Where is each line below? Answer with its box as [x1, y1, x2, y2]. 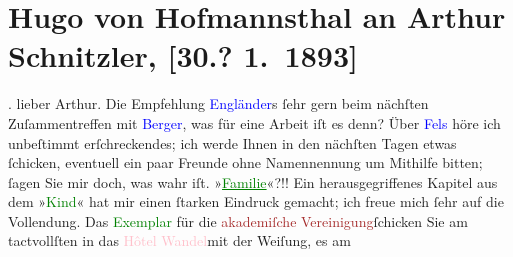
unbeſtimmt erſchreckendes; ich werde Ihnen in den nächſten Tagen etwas [8, 132, 457, 153]
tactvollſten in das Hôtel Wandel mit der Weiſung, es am [8, 230, 351, 251]
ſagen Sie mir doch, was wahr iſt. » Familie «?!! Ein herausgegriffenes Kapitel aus [8, 171, 498, 192]
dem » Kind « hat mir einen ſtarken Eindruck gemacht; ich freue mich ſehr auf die [8, 191, 504, 212]
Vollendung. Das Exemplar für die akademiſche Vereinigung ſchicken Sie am [8, 210, 468, 231]
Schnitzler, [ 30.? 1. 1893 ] [8, 35, 358, 76]
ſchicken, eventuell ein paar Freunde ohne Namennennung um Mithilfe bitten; [8, 152, 483, 173]
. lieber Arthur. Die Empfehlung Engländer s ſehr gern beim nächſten [8, 93, 429, 114]
